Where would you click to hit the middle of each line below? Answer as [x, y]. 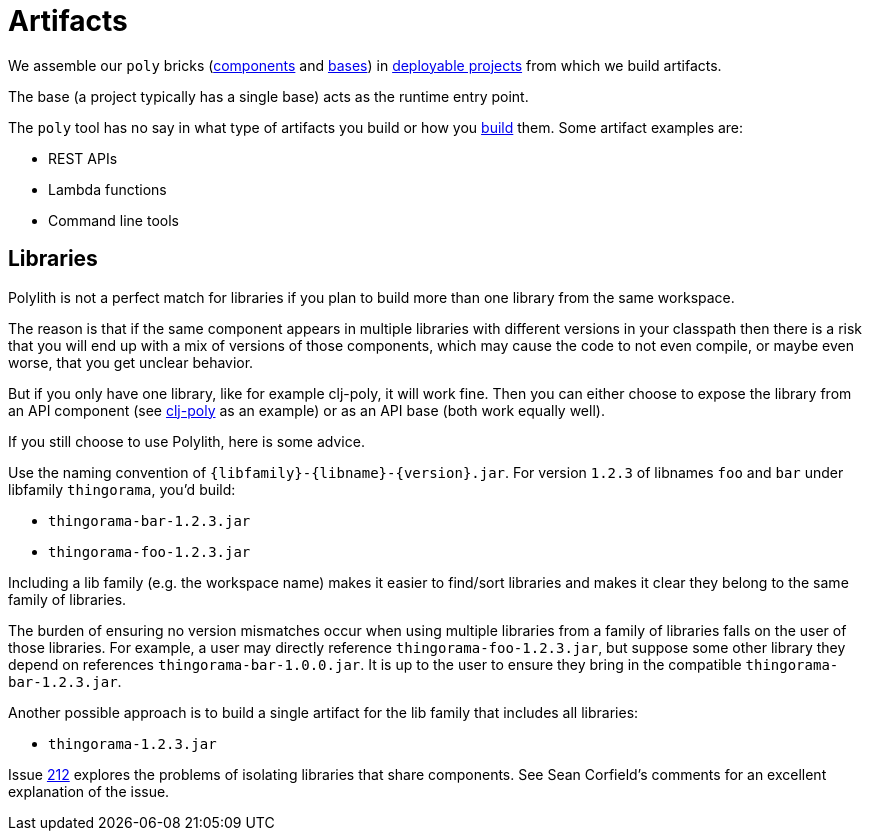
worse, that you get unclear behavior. [131, 362]
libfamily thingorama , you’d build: [122, 489]
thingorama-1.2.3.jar [132, 743]
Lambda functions [107, 189]
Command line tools [113, 220]
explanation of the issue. [89, 791]
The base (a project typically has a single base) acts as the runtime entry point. [268, 96]
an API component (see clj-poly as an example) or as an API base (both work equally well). [306, 410]
